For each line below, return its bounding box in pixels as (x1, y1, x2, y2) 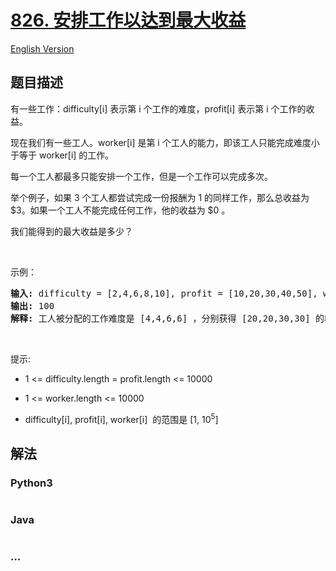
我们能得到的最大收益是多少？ (10, 225, 133, 237)
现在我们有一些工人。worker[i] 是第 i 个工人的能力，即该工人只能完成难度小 (10, 136, 320, 148)
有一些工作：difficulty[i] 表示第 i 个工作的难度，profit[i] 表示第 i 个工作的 (10, 102, 307, 115)
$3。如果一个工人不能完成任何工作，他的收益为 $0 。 (10, 204, 231, 216)
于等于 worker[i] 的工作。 (10, 149, 115, 161)
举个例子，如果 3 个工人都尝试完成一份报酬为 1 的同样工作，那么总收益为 (10, 191, 310, 203)
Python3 (10, 476, 53, 490)
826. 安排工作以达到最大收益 (10, 9, 247, 32)
